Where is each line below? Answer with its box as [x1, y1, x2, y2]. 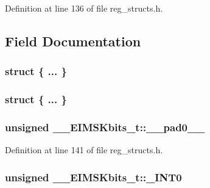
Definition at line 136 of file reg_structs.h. [5, 2, 163, 14]
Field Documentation [5, 31, 141, 50]
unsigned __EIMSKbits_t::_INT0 [5, 169, 182, 184]
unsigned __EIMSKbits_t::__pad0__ [5, 119, 205, 134]
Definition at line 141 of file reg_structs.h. [5, 143, 163, 156]
